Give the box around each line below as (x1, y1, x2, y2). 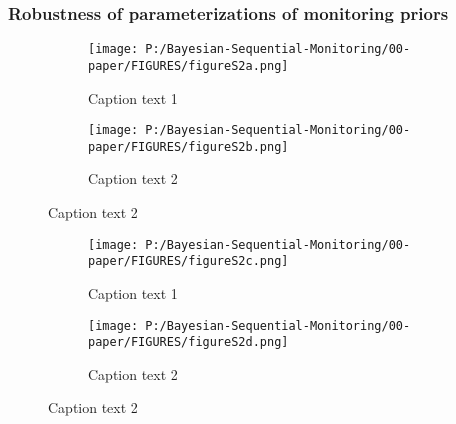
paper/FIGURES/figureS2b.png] (88, 139, 289, 154)
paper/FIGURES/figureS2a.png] (88, 58, 289, 73)
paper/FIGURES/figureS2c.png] (88, 254, 289, 269)
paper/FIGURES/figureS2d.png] (88, 335, 289, 350)
